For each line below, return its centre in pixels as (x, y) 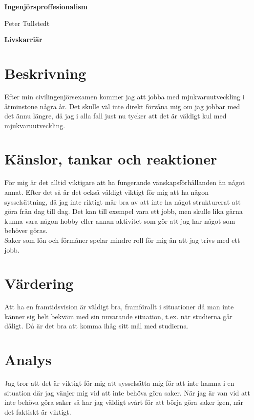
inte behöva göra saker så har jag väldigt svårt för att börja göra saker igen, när (124, 402)
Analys (28, 360)
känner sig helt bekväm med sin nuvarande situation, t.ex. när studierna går (118, 316)
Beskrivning (45, 73)
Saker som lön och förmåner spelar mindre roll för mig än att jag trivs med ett (122, 240)
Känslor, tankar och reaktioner (111, 159)
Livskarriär (23, 39)
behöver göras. (26, 230)
